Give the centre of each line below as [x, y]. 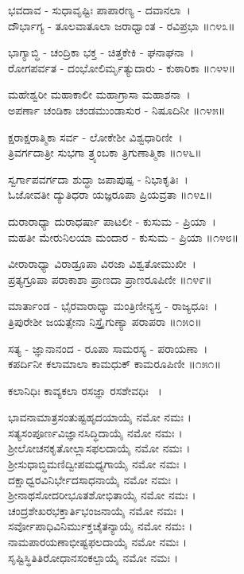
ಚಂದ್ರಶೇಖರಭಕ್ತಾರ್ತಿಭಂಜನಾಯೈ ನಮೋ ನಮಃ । [96, 510]
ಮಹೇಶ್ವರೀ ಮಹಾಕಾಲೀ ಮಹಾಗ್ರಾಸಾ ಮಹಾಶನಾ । [99, 94]
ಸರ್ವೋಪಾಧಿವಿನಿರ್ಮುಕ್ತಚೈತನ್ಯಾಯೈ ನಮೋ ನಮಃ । [101, 526]
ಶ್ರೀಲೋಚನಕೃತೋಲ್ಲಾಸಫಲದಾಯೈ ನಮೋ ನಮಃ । [99, 448]
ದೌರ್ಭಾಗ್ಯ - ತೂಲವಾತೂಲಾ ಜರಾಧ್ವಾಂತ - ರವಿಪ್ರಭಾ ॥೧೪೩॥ [122, 25]
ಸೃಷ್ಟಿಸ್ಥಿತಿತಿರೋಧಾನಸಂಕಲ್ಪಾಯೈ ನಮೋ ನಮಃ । [93, 557]
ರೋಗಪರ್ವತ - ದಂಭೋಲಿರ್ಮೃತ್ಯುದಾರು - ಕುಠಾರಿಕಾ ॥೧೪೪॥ [122, 67]
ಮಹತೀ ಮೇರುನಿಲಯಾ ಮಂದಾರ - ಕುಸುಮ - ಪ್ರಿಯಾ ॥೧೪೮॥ [123, 237]
